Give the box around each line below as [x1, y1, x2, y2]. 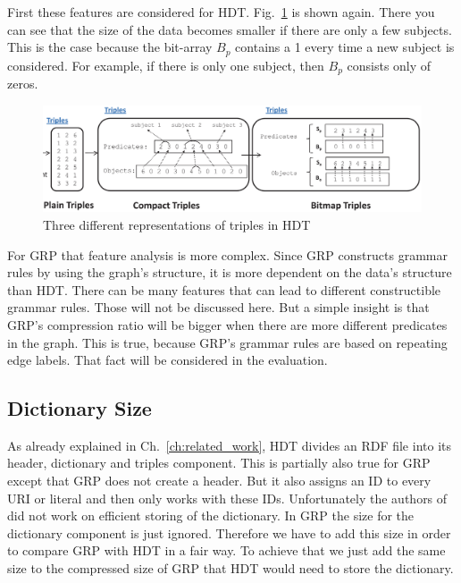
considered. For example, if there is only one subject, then [7, 55, 324, 74]
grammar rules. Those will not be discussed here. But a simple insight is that [7, 298, 430, 317]
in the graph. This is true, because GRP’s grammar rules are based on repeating [7, 333, 448, 351]
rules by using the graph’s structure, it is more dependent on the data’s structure [7, 263, 452, 282]
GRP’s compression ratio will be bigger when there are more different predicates [7, 315, 448, 334]
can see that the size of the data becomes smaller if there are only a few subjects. [7, 20, 452, 38]
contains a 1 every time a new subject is [235, 38, 455, 56]
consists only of [347, 55, 432, 74]
